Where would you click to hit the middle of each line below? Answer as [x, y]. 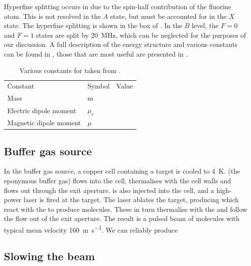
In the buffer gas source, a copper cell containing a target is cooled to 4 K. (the [122, 171]
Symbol [99, 86]
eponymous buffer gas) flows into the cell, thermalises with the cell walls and [118, 181]
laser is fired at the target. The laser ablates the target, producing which [131, 199]
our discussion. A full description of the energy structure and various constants [121, 44]
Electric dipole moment [42, 110]
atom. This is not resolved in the [52, 16]
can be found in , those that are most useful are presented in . [96, 53]
